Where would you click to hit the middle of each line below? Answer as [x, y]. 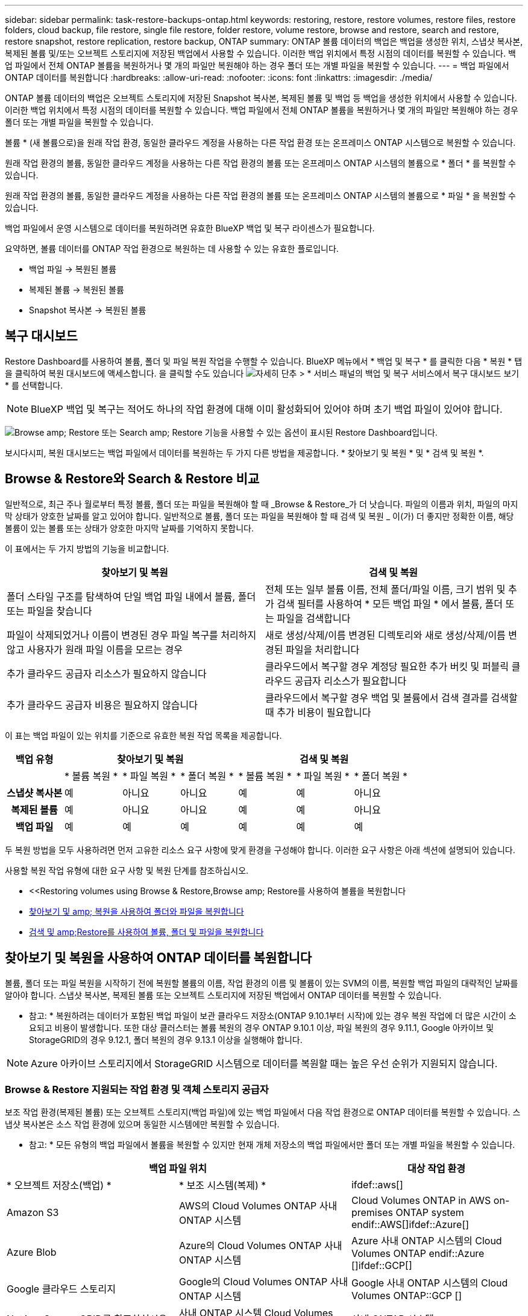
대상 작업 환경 [436, 1169]
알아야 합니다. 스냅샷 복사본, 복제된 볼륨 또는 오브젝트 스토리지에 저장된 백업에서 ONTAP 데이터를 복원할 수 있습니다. [223, 995]
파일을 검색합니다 [314, 618]
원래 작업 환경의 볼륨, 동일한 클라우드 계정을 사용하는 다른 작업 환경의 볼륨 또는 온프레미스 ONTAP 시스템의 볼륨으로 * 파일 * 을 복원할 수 [260, 196]
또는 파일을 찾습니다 [49, 611]
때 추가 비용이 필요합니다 [318, 712]
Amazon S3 [33, 1213]
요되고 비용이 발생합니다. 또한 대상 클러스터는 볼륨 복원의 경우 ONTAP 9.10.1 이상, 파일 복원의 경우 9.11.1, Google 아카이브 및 [262, 1027]
